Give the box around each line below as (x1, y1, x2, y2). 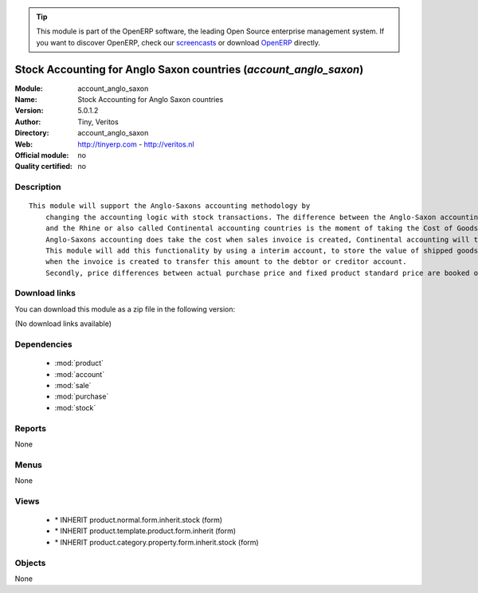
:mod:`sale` (54, 380, 92, 390)
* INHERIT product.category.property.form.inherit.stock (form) (54, 537, 259, 547)
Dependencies (14, 339, 73, 350)
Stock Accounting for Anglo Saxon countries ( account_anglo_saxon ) (14, 62, 364, 76)
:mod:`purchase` (54, 391, 109, 402)
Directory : (14, 128, 49, 138)
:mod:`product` (54, 359, 104, 368)
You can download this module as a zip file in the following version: (14, 304, 236, 314)
